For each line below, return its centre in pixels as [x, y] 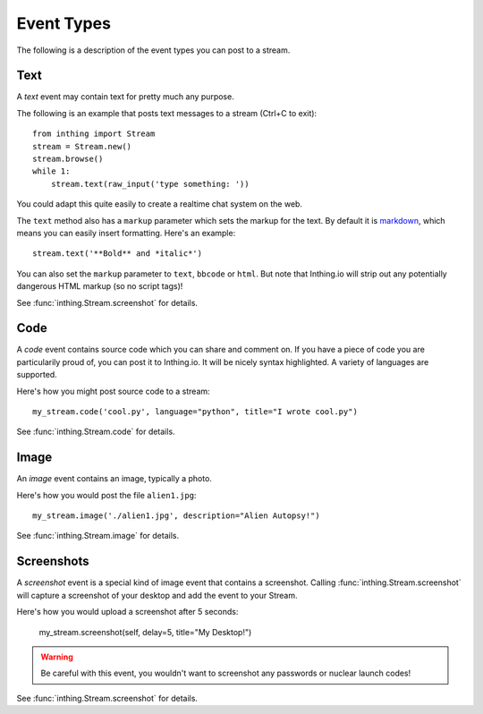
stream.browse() [68, 159]
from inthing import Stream [94, 134]
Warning [57, 657]
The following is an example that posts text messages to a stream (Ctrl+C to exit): [167, 113]
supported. [37, 375]
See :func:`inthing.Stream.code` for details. [96, 432]
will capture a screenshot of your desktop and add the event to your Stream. [157, 595]
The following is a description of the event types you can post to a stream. [153, 50]
